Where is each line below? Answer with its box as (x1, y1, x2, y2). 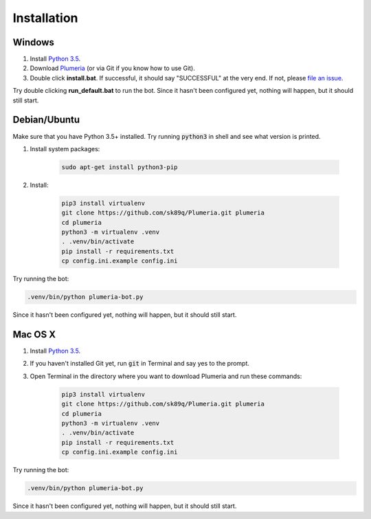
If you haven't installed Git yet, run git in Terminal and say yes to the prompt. (30, 360, 250, 368)
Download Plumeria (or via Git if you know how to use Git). (30, 64, 196, 72)
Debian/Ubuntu (12, 114, 80, 126)
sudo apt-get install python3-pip (61, 163, 178, 171)
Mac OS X (12, 329, 56, 340)
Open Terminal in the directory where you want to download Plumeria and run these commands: (30, 372, 302, 380)
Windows (12, 36, 54, 48)
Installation (12, 10, 78, 25)
